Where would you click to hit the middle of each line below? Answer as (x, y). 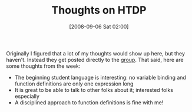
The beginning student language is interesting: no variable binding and (100, 77)
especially (27, 96)
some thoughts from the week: (43, 66)
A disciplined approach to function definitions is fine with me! (89, 102)
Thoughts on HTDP (99, 10)
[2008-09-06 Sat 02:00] (99, 27)
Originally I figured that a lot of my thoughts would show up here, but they (96, 53)
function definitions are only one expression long (74, 84)
